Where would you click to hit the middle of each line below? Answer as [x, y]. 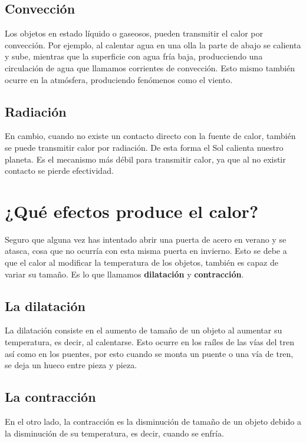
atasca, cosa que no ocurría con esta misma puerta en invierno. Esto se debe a [146, 251]
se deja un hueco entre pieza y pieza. [71, 365]
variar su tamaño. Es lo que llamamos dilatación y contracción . [124, 274]
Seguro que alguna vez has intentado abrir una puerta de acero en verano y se [146, 239]
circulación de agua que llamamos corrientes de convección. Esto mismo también [150, 67]
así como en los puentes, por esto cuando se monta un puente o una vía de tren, [149, 353]
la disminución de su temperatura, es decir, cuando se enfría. [114, 433]
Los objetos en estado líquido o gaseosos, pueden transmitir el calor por [134, 33]
